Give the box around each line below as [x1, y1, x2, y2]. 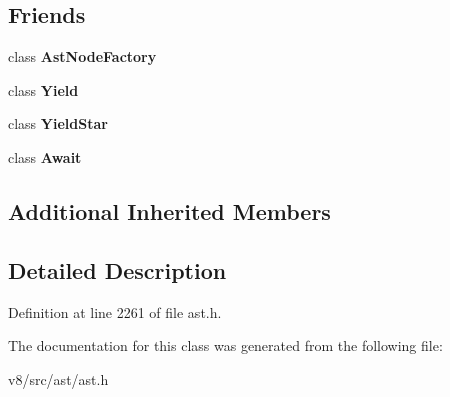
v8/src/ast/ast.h [8, 368, 109, 389]
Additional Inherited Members [8, 195, 331, 226]
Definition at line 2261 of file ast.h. [8, 301, 222, 322]
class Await [8, 146, 82, 167]
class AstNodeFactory [8, 46, 157, 67]
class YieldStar [8, 113, 108, 134]
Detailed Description [8, 254, 227, 285]
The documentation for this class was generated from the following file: [8, 335, 443, 356]
